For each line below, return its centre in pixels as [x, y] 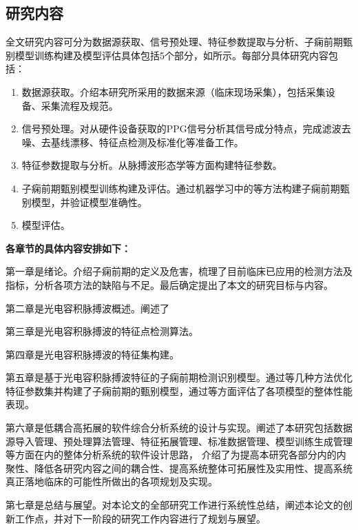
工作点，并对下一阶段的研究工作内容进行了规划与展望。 [140, 518]
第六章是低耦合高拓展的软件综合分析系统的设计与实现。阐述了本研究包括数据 [179, 428]
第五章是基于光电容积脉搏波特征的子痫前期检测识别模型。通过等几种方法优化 [179, 377]
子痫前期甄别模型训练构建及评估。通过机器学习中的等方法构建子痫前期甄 [186, 188]
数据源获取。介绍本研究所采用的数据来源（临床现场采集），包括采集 [173, 91]
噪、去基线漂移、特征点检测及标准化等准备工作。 [133, 142]
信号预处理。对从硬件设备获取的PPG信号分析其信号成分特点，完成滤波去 [186, 129]
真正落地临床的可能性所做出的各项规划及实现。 [112, 481]
